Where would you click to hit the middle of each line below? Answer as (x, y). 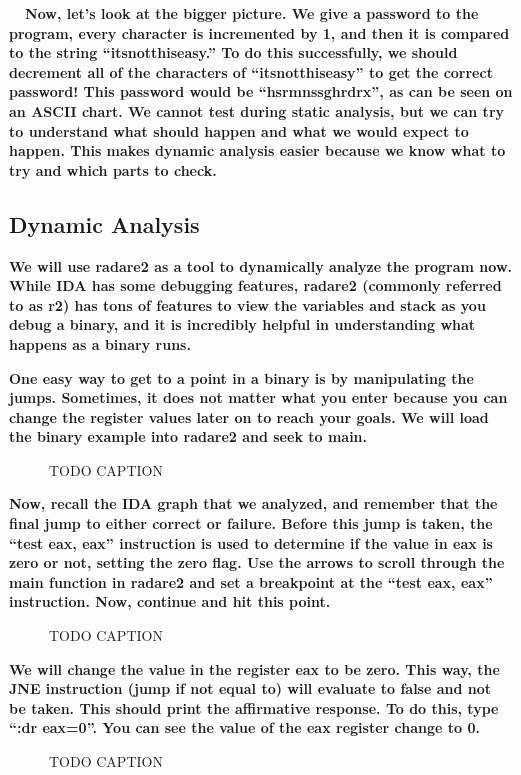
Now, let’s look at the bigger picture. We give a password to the (252, 13)
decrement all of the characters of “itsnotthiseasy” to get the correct (251, 71)
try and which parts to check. (113, 169)
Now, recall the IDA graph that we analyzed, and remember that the (253, 503)
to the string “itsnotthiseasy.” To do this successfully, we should (233, 52)
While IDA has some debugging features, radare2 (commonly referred (255, 285)
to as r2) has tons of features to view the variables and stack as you (247, 304)
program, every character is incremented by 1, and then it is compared (259, 32)
